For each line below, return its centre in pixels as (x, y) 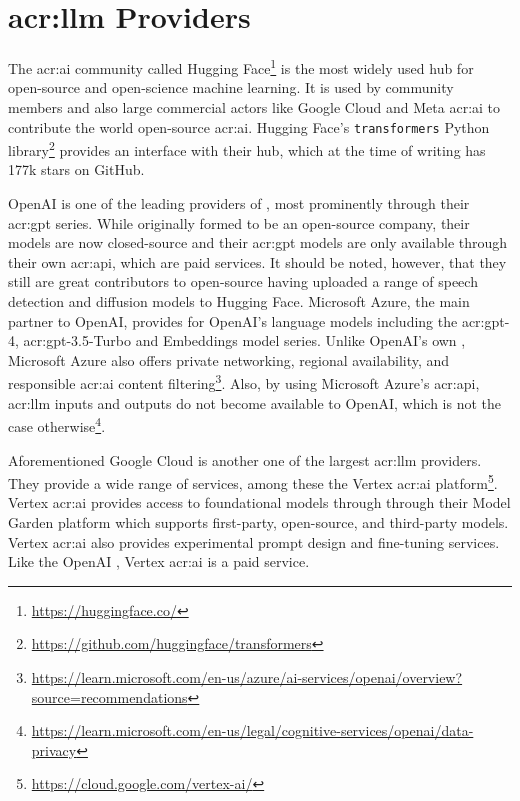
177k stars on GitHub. (76, 169)
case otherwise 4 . (57, 424)
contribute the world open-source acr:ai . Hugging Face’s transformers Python (249, 126)
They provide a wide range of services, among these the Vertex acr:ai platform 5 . (253, 481)
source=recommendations (109, 696)
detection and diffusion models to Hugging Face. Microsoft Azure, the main (239, 301)
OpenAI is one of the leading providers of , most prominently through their (239, 203)
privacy (54, 749)
